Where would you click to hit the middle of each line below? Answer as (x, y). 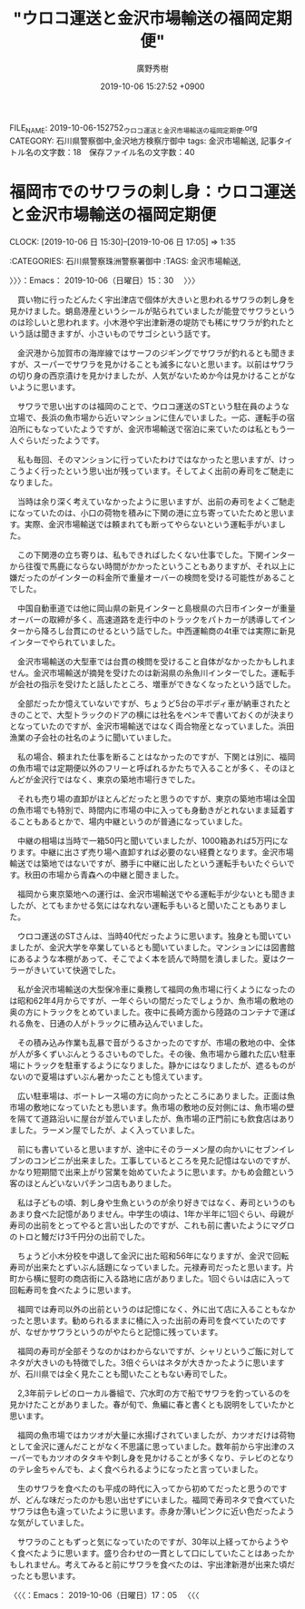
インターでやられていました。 (65, 642)
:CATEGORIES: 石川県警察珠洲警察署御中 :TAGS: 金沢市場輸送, (125, 260)
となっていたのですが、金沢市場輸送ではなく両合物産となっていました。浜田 (152, 726)
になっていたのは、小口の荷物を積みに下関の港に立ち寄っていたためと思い (148, 513)
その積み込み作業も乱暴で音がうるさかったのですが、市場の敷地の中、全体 (156, 1042)
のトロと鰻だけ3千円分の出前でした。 (79, 1236)
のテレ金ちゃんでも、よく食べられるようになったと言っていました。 (136, 1469)
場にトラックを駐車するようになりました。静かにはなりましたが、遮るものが (152, 1065)
